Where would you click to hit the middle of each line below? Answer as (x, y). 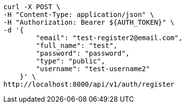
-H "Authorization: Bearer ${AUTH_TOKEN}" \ (89, 22)
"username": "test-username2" (93, 69)
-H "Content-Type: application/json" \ (79, 15)
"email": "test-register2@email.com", (109, 38)
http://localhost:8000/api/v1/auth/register (89, 84)
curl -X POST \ (32, 7)
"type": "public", (71, 61)
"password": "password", (83, 53)
